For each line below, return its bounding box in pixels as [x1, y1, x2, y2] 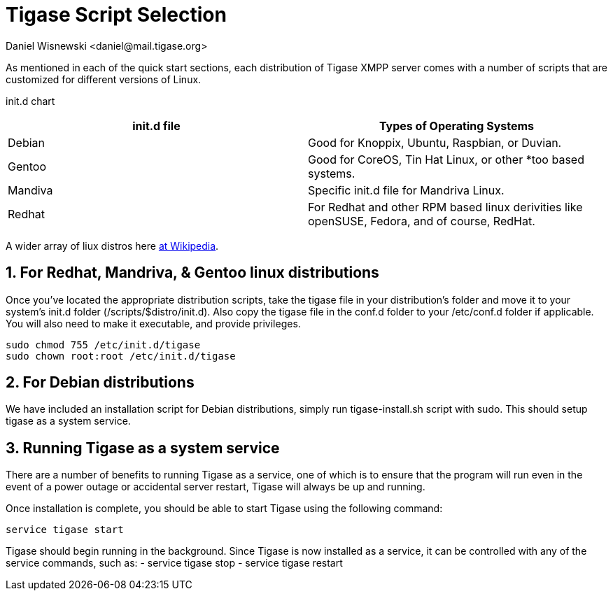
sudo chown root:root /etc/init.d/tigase [6, 350, 236, 362]
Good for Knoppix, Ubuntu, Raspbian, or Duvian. [308, 135, 562, 150]
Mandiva [8, 183, 53, 197]
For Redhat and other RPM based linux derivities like [308, 199, 583, 214]
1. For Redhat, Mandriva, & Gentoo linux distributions [6, 264, 379, 282]
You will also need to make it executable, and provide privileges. [6, 317, 301, 329]
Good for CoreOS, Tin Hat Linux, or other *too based [308, 152, 584, 166]
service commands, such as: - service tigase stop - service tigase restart [6, 557, 343, 569]
